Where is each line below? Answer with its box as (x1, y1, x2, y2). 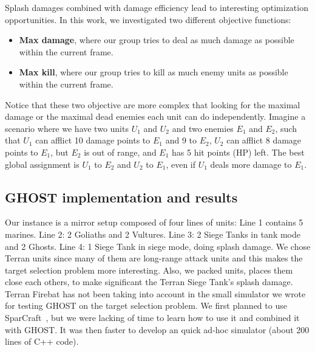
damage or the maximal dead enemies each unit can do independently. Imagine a (5, 110, 306, 123)
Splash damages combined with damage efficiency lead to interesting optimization (5, 1, 308, 13)
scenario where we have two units (5, 122, 129, 134)
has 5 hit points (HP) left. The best (172, 145, 305, 158)
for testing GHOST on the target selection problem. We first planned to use (5, 299, 287, 312)
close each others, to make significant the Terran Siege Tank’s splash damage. (5, 275, 293, 288)
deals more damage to (210, 157, 292, 170)
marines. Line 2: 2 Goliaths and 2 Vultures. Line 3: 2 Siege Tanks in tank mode (5, 227, 300, 240)
